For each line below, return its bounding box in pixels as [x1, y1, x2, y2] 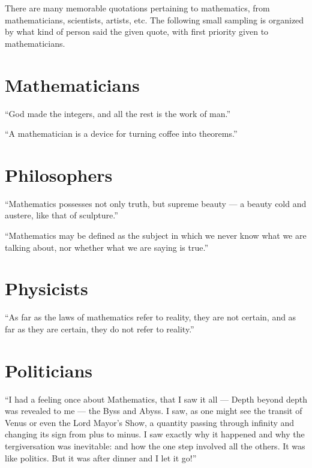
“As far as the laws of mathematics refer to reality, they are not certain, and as [5, 311, 296, 323]
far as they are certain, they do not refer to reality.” [5, 322, 194, 335]
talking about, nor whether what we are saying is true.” [5, 241, 209, 253]
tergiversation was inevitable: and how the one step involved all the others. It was [5, 440, 305, 452]
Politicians [5, 358, 93, 382]
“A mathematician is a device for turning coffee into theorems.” [5, 127, 238, 140]
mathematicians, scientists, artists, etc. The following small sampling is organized [5, 13, 304, 26]
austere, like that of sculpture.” [5, 209, 118, 221]
